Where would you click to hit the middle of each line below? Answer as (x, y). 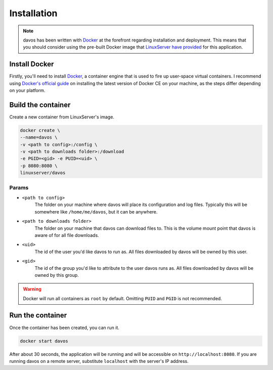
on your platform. (27, 91)
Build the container (40, 105)
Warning (32, 289)
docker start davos (44, 341)
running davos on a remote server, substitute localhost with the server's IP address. (99, 361)
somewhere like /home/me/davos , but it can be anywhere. (96, 212)
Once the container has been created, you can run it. (64, 327)
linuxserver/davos (43, 173)
